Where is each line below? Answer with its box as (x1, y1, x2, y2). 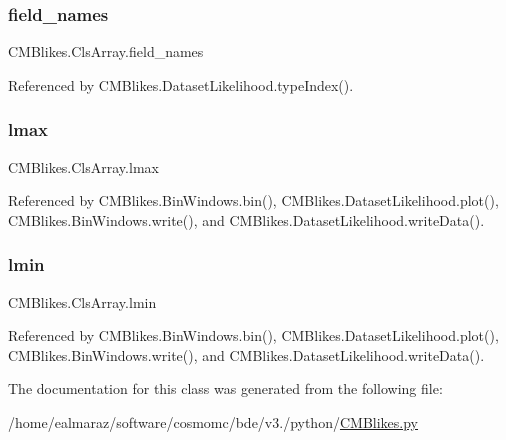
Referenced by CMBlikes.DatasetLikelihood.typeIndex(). (8, 74, 354, 95)
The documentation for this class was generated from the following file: (8, 378, 443, 399)
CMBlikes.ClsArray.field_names (8, 41, 204, 62)
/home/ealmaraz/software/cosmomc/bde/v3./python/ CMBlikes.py (8, 412, 419, 432)
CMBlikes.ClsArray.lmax (8, 156, 159, 177)
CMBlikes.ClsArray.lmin (8, 291, 157, 312)
